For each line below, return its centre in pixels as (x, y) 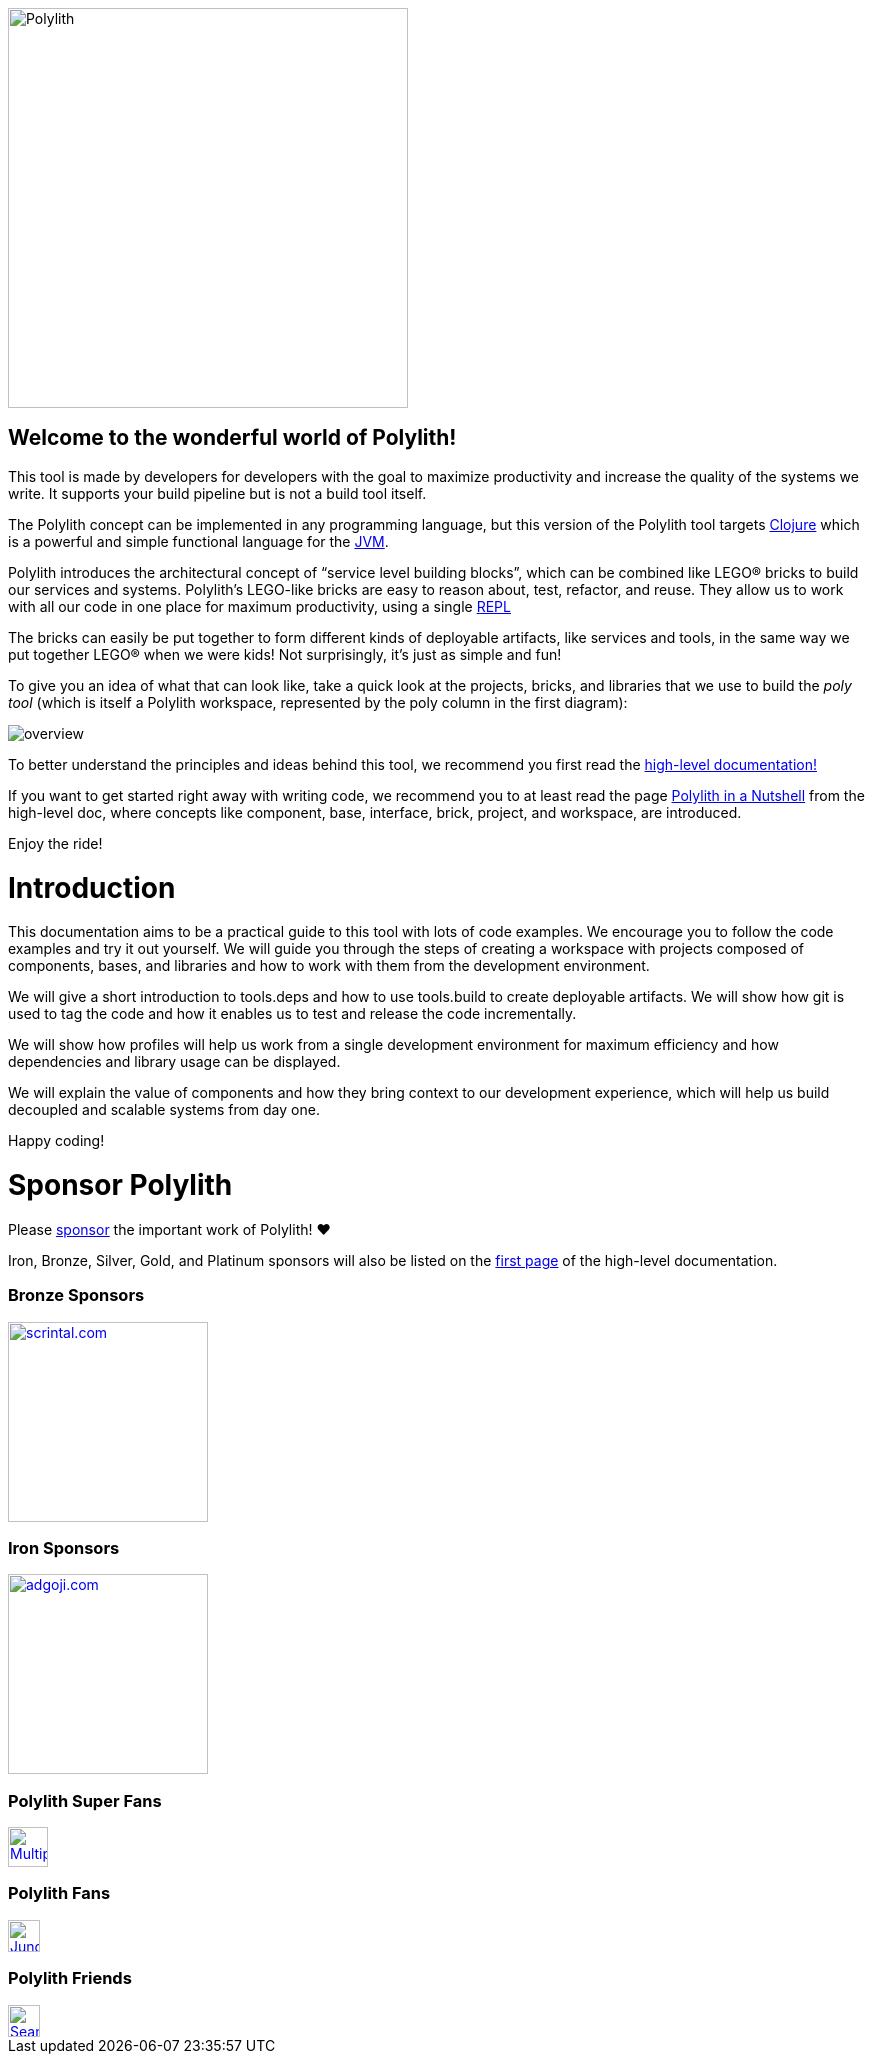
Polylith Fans (59, 1893)
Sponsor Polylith (120, 1185)
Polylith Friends (70, 1978)
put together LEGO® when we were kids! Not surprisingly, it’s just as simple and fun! (285, 654)
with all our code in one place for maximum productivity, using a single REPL (259, 606)
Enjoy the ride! (55, 843)
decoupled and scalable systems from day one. (164, 1110)
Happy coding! (56, 1141)
